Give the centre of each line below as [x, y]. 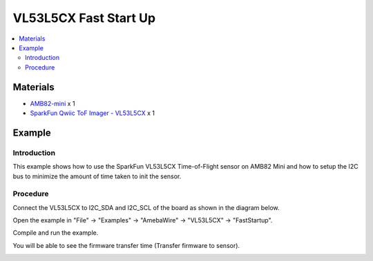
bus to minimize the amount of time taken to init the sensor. [97, 176]
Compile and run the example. [56, 233]
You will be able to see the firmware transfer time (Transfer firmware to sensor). [126, 245]
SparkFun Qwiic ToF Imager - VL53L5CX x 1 [93, 113]
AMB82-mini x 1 [52, 103]
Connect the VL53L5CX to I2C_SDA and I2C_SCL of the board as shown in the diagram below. [146, 207]
